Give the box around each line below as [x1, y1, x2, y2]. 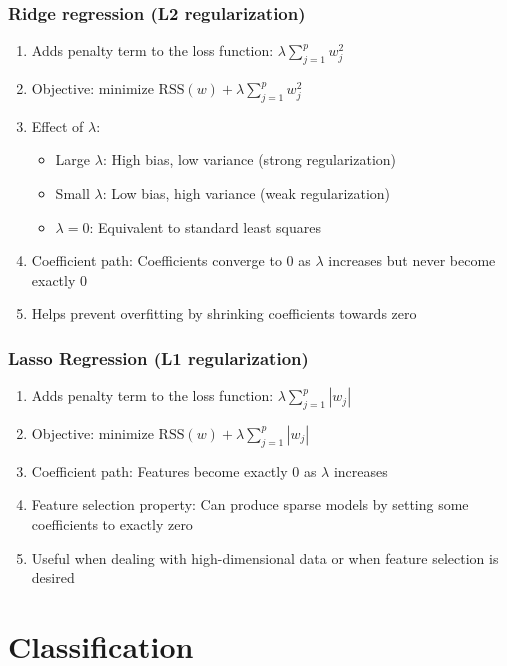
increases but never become [328, 250, 496, 271]
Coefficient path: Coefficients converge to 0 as [31, 250, 311, 271]
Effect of [31, 115, 84, 136]
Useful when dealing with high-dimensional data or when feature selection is [31, 547, 499, 568]
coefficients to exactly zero [31, 513, 193, 534]
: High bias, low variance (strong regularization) [102, 149, 397, 170]
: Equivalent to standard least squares [89, 216, 322, 237]
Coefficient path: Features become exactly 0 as [31, 460, 317, 481]
